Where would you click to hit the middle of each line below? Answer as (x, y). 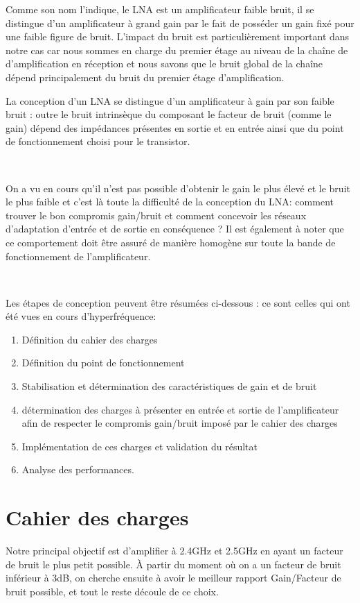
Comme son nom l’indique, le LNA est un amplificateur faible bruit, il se (160, 9)
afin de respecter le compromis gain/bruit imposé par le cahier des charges (180, 423)
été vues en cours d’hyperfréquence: (81, 316)
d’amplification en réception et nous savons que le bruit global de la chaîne (164, 63)
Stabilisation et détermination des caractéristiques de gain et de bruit (169, 386)
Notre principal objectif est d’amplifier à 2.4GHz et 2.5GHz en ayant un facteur (174, 551)
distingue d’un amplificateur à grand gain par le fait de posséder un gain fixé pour (180, 23)
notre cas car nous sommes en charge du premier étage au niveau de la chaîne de (177, 50)
